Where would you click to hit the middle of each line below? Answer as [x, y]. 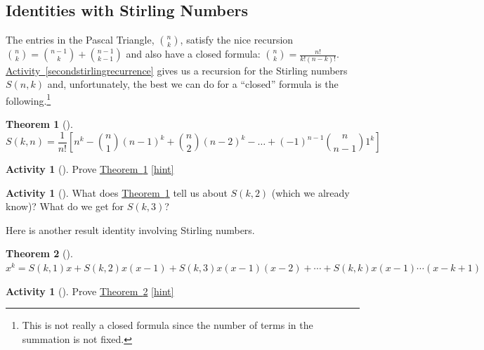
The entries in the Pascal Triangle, [80, 40]
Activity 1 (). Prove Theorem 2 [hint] [90, 291]
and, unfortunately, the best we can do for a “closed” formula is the [193, 84]
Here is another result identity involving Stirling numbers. [130, 229]
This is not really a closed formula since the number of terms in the [168, 325]
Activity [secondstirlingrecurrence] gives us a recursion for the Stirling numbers [177, 70]
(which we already [310, 192]
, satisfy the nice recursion [237, 40]
